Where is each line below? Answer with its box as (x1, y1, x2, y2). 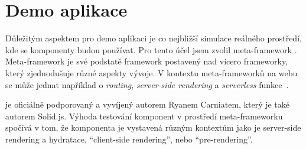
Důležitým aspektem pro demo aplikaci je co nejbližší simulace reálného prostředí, (5, 32, 302, 44)
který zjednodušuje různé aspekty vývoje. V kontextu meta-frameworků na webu (5, 66, 298, 79)
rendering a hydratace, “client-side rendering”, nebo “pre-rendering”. (5, 132, 253, 145)
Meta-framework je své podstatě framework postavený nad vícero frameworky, (5, 55, 288, 67)
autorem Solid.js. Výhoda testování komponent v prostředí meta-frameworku (5, 109, 283, 122)
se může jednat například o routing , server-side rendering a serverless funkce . (5, 78, 289, 90)
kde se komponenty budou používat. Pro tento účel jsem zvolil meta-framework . (5, 43, 297, 56)
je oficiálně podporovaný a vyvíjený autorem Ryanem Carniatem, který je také (5, 98, 290, 111)
